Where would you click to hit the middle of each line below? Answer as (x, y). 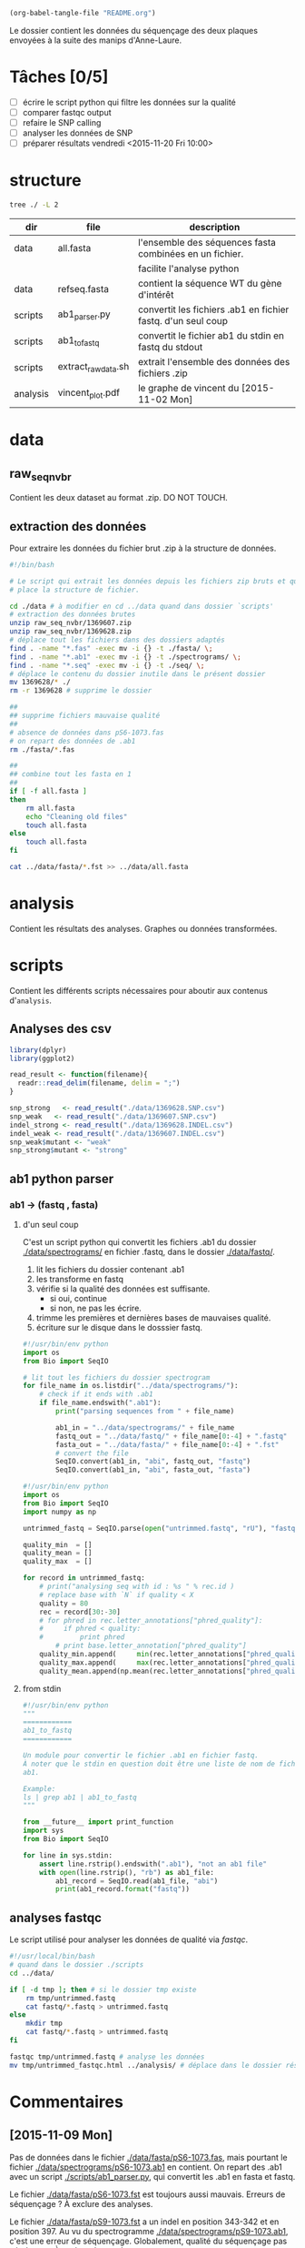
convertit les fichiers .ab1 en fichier (213, 309)
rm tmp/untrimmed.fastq (71, 1998)
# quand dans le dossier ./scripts (77, 1965)
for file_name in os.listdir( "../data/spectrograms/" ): (130, 1386)
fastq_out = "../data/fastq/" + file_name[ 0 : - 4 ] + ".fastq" (172, 1436)
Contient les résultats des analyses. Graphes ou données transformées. (143, 928)
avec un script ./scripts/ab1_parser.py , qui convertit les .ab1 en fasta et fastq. (152, 2176)
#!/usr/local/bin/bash (52, 1957)
